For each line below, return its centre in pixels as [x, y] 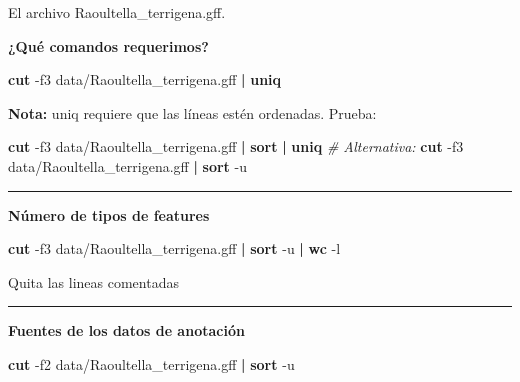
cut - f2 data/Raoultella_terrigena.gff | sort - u [151, 363]
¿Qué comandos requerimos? [108, 45]
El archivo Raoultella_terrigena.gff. [117, 12]
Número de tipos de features [109, 214]
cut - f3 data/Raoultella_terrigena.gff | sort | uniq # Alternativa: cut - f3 [236, 146]
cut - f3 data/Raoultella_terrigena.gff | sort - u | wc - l [174, 248]
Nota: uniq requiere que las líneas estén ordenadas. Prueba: [192, 112]
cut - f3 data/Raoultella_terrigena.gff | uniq [145, 79]
